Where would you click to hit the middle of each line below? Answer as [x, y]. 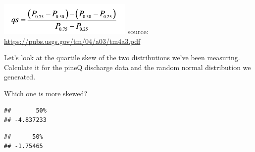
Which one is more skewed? [46, 93]
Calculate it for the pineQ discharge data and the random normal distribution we [127, 67]
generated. [20, 77]
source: [138, 31]
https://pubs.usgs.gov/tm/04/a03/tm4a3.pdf [72, 41]
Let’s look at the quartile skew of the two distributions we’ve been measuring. [122, 57]
